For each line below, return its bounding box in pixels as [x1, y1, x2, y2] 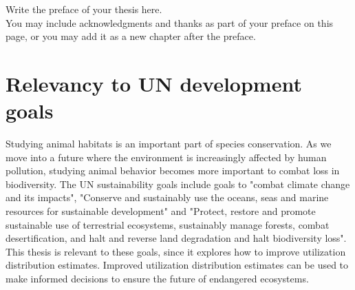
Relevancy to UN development [6, 69, 302, 97]
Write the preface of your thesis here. [6, 2, 162, 16]
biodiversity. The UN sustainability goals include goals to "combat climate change [6, 176, 350, 191]
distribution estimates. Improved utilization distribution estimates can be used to [6, 258, 349, 272]
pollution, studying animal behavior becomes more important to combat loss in [6, 163, 340, 178]
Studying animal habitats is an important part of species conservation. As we [6, 136, 332, 151]
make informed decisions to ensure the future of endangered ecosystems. [6, 271, 309, 286]
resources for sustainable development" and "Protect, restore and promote [6, 204, 316, 218]
